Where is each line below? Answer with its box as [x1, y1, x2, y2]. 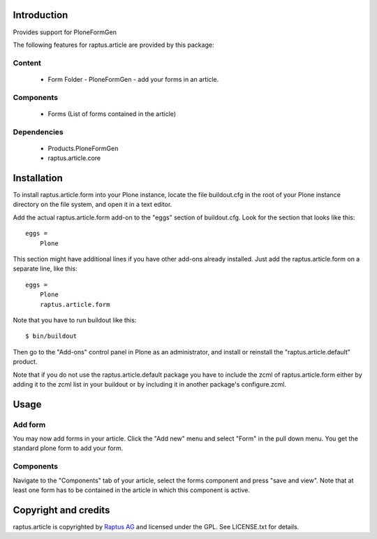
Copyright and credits [13, 504, 110, 516]
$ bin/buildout [25, 332, 77, 340]
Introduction [13, 9, 68, 21]
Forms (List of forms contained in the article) [47, 109, 177, 118]
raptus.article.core [47, 154, 101, 162]
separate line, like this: [13, 264, 77, 273]
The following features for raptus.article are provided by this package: [13, 41, 214, 49]
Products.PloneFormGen [47, 144, 119, 152]
